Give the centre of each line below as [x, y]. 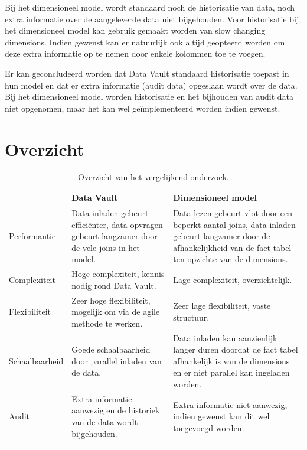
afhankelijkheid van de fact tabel [232, 247]
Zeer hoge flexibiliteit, [111, 300]
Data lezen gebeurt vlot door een [233, 212]
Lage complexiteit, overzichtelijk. [233, 279]
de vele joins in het [106, 247]
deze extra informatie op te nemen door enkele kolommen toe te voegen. [135, 53]
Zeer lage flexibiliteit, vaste [222, 306]
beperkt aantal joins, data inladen [234, 224]
